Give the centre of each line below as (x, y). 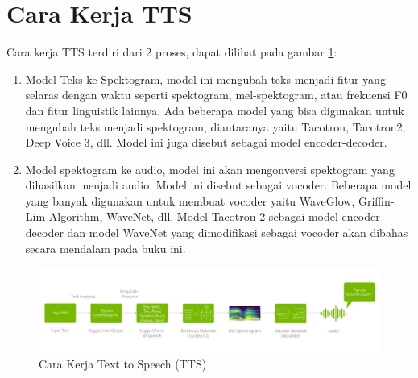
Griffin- (376, 200)
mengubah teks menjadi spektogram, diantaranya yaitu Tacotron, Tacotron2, (215, 126)
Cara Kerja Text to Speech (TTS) (123, 364)
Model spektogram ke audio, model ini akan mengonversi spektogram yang (210, 169)
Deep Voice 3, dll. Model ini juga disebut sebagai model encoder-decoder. (206, 142)
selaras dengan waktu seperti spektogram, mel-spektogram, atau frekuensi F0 (216, 95)
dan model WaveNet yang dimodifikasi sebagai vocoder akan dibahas (238, 233)
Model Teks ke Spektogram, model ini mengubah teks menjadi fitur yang (205, 79)
